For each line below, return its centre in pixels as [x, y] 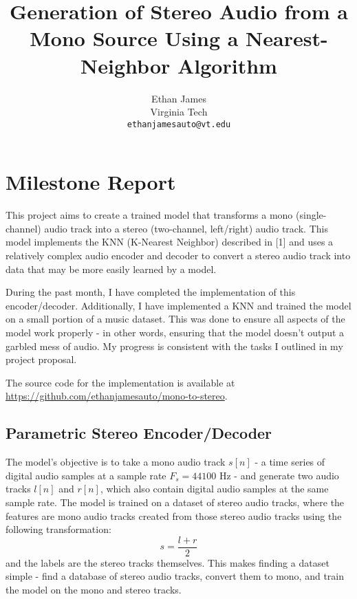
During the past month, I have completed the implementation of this [151, 292]
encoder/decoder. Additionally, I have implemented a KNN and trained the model [178, 305]
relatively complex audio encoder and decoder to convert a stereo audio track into [178, 255]
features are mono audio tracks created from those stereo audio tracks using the [174, 515]
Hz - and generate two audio [279, 475]
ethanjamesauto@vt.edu [179, 124]
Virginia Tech [179, 112]
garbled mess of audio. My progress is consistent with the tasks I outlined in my [174, 346]
